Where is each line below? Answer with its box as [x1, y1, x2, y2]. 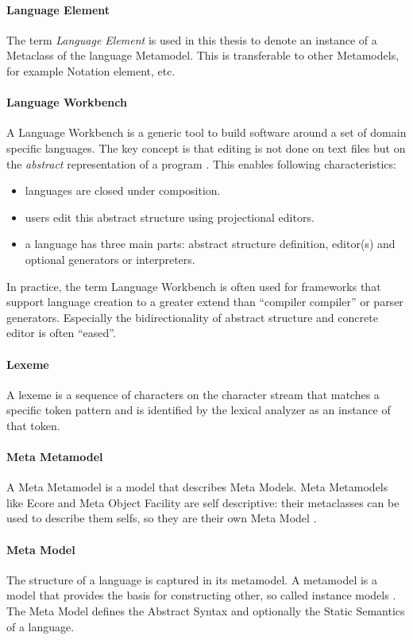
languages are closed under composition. [25, 182, 221, 199]
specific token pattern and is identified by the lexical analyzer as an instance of [6, 401, 391, 418]
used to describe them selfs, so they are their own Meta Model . [6, 510, 317, 526]
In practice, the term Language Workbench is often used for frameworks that [6, 277, 381, 294]
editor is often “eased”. [6, 324, 116, 341]
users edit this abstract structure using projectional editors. [25, 208, 315, 225]
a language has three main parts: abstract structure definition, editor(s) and [25, 235, 396, 252]
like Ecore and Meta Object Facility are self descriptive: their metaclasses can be [6, 494, 399, 510]
